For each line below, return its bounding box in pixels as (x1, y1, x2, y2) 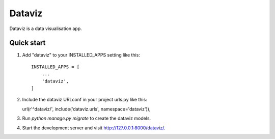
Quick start (9, 39, 46, 47)
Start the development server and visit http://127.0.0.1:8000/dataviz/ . (22, 125, 166, 131)
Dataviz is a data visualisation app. (9, 25, 82, 32)
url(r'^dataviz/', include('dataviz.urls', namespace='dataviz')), (22, 106, 151, 112)
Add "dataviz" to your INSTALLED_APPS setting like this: (22, 52, 140, 58)
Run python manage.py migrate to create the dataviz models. (22, 115, 151, 122)
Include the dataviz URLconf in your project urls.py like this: (22, 97, 147, 103)
